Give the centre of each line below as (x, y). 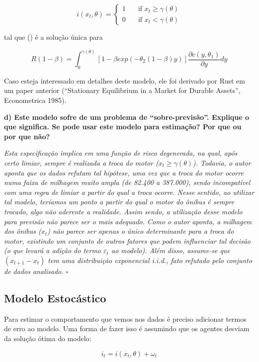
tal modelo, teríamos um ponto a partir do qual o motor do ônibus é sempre (119, 202)
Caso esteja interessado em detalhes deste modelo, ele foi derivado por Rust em (125, 80)
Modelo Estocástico (55, 298)
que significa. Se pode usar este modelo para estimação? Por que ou (123, 127)
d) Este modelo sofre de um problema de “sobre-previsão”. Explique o (127, 117)
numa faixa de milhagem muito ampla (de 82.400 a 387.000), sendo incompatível (127, 182)
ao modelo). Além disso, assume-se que (171, 250)
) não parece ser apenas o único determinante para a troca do (141, 231)
